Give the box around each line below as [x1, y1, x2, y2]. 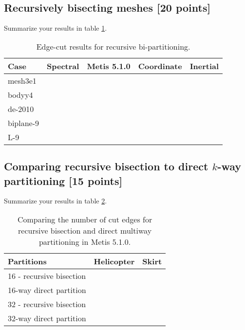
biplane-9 [8, 117, 39, 128]
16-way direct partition [8, 284, 86, 295]
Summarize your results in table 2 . [4, 196, 107, 206]
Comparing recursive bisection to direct [4, 159, 208, 174]
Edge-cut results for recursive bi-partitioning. [36, 40, 190, 52]
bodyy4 [8, 89, 33, 100]
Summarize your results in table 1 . [4, 23, 107, 33]
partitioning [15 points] [4, 173, 123, 188]
